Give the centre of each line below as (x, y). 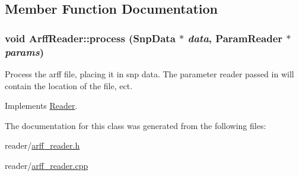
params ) (25, 51)
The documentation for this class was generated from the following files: (136, 125)
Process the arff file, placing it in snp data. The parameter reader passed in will (149, 73)
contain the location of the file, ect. (69, 85)
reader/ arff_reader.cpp (47, 165)
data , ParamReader (235, 38)
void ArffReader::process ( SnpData (90, 38)
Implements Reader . (41, 106)
